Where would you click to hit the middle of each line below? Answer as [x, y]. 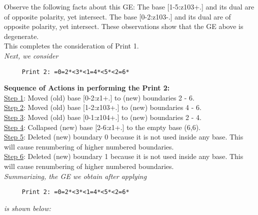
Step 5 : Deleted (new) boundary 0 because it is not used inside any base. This [124, 137]
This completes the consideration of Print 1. [71, 46]
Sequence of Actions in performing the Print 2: [87, 88]
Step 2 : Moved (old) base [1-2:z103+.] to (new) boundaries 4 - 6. [103, 107]
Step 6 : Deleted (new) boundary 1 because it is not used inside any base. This [124, 156]
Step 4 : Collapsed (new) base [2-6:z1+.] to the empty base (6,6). [102, 127]
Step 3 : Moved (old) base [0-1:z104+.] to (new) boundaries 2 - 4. [103, 117]
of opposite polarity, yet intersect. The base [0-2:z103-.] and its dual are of [117, 16]
